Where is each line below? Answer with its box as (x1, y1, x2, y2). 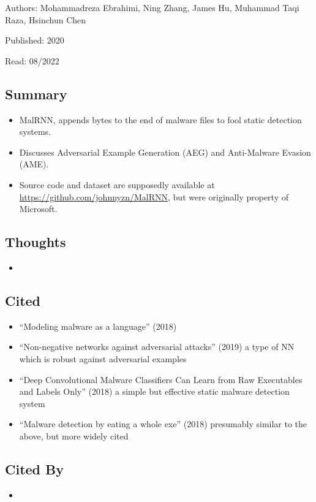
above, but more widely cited (19, 429, 129, 442)
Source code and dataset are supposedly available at (19, 178, 215, 191)
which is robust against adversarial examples (19, 352, 187, 365)
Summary (5, 84, 67, 103)
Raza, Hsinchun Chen (5, 13, 86, 26)
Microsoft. (19, 202, 58, 215)
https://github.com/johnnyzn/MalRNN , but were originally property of (19, 190, 288, 203)
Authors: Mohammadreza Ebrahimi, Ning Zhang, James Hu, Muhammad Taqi (5, 1, 299, 13)
